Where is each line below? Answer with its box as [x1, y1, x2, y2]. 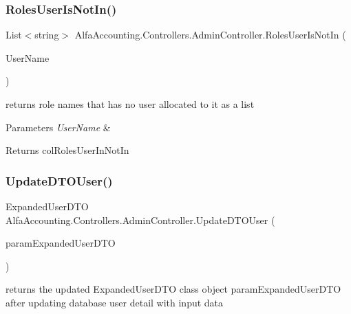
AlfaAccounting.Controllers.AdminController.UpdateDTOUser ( [6, 212, 275, 227]
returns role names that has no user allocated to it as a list [6, 97, 255, 111]
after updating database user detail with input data [6, 295, 224, 309]
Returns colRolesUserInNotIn [6, 143, 129, 157]
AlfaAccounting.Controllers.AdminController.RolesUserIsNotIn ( [74, 27, 346, 42]
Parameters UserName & [6, 120, 111, 134]
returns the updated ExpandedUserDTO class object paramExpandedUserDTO [6, 282, 341, 296]
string [34, 27, 59, 42]
